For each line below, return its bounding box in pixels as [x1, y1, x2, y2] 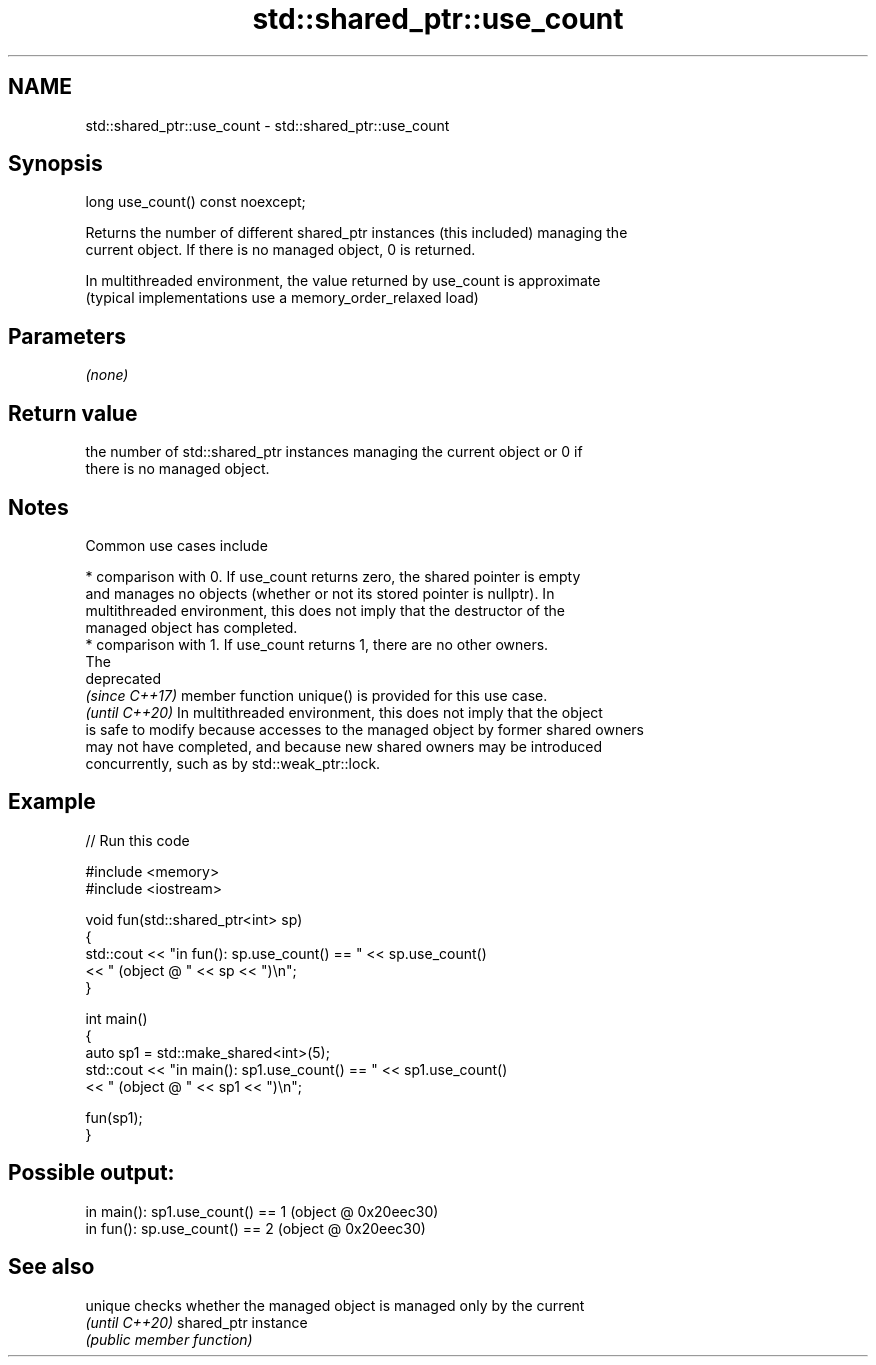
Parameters [8, 323, 126, 349]
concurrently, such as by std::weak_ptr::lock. [85, 754, 381, 772]
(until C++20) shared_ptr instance [85, 1313, 308, 1331]
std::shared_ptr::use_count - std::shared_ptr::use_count [85, 116, 450, 134]
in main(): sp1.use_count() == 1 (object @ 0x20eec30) [85, 1202, 439, 1220]
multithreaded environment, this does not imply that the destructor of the [85, 601, 565, 619]
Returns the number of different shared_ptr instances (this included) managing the [85, 224, 628, 242]
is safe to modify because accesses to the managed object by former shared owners [85, 720, 645, 738]
